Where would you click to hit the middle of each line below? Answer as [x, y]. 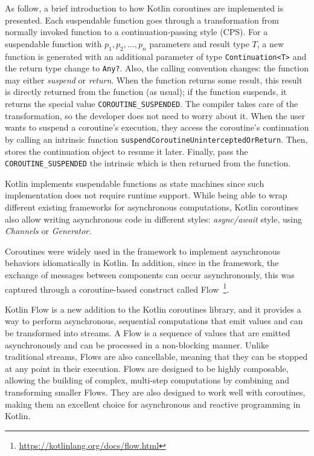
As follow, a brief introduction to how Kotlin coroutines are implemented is [144, 8]
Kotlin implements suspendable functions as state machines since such [135, 183]
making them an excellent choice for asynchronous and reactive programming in [153, 404]
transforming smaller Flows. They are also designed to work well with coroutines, [155, 392]
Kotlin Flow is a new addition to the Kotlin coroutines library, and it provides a [153, 309]
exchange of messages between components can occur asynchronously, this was [150, 274]
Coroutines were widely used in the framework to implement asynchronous [143, 251]
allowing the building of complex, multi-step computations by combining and [147, 380]
